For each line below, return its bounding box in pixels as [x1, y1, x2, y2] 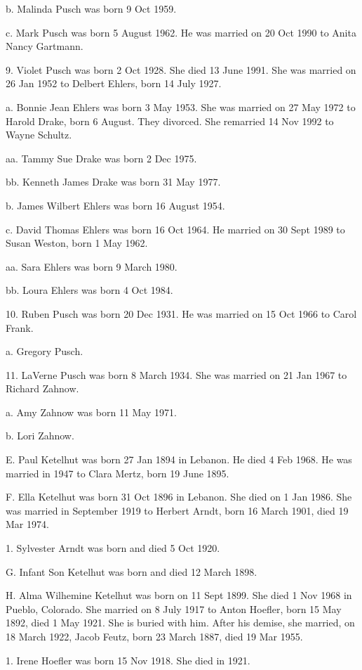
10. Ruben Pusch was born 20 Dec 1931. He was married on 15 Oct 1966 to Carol [6, 306, 357, 321]
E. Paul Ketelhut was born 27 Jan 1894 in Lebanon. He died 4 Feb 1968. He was [6, 452, 352, 467]
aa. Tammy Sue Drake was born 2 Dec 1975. [6, 150, 197, 165]
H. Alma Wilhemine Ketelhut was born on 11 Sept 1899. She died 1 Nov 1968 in [6, 588, 352, 603]
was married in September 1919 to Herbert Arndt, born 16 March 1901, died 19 [6, 503, 349, 517]
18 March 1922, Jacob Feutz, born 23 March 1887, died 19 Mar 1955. [6, 629, 303, 643]
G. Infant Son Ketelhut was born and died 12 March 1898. [6, 564, 257, 579]
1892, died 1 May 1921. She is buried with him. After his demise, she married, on [6, 615, 355, 630]
